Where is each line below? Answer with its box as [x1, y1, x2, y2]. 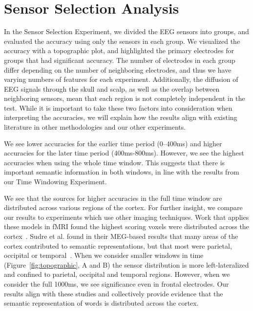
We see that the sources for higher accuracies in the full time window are [4, 193, 222, 203]
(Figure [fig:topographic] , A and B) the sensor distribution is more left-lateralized [4, 259, 249, 270]
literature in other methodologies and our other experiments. [4, 122, 186, 132]
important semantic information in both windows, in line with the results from [4, 167, 239, 177]
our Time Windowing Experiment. [4, 176, 107, 187]
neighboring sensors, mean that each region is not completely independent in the [4, 93, 245, 103]
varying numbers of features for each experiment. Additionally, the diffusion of [4, 74, 238, 84]
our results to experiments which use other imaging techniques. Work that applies [4, 212, 249, 222]
